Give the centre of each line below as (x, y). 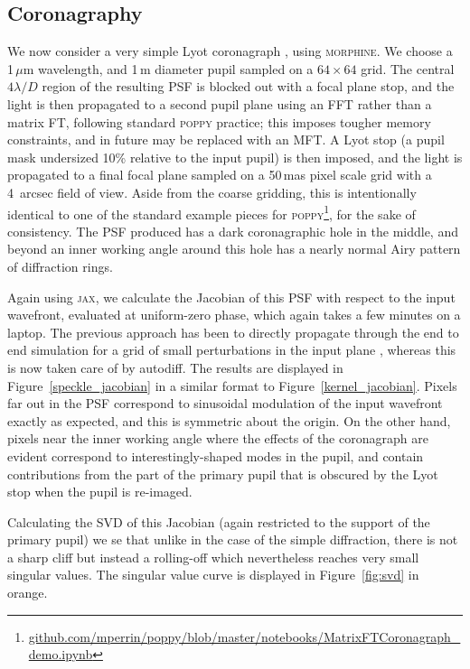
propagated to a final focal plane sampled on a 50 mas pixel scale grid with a (220, 175)
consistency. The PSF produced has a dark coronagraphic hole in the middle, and (233, 231)
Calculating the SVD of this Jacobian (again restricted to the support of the (219, 521)
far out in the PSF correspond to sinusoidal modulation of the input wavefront (225, 403)
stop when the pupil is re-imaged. (100, 492)
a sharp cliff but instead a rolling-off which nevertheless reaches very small (213, 557)
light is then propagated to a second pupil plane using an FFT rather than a (220, 103)
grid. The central (408, 68)
